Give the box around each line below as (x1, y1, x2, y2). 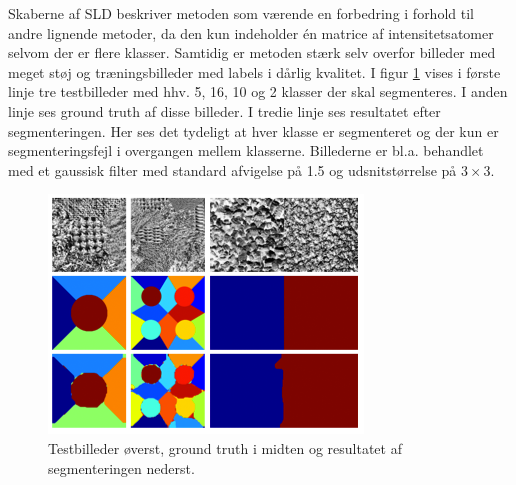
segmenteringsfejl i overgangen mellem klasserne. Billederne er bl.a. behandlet (8, 140, 484, 161)
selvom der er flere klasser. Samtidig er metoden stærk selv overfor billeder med (8, 42, 496, 63)
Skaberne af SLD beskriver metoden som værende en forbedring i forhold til (8, 3, 474, 23)
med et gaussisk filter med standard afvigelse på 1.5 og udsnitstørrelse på (8, 159, 457, 180)
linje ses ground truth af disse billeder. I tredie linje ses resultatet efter (8, 100, 441, 121)
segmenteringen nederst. (48, 457, 195, 478)
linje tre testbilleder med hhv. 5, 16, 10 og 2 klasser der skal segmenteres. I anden (8, 81, 508, 102)
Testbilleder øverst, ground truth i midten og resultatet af (48, 437, 402, 458)
